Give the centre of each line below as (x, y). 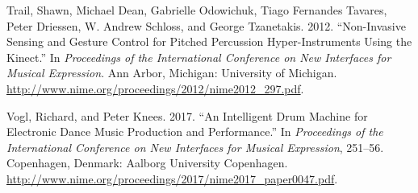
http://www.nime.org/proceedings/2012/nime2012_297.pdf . (155, 88)
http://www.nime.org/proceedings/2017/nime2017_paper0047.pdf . (172, 178)
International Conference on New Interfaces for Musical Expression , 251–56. (195, 147)
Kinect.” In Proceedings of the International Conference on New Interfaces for (199, 57)
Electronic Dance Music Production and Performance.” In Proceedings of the (195, 131)
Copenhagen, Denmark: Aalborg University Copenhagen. (147, 163)
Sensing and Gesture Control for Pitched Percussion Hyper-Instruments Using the (209, 41)
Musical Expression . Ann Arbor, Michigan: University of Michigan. (172, 73)
